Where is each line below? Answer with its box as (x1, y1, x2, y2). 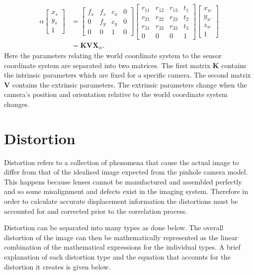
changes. (4, 98, 30, 109)
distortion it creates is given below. (4, 261, 111, 272)
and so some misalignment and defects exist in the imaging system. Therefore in (4, 186, 248, 196)
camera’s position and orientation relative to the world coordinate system (4, 89, 228, 99)
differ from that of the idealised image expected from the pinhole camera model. (4, 167, 248, 177)
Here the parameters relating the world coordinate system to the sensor (4, 50, 222, 61)
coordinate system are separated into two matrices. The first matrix (4, 60, 211, 70)
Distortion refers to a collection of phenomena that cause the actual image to (4, 157, 239, 167)
